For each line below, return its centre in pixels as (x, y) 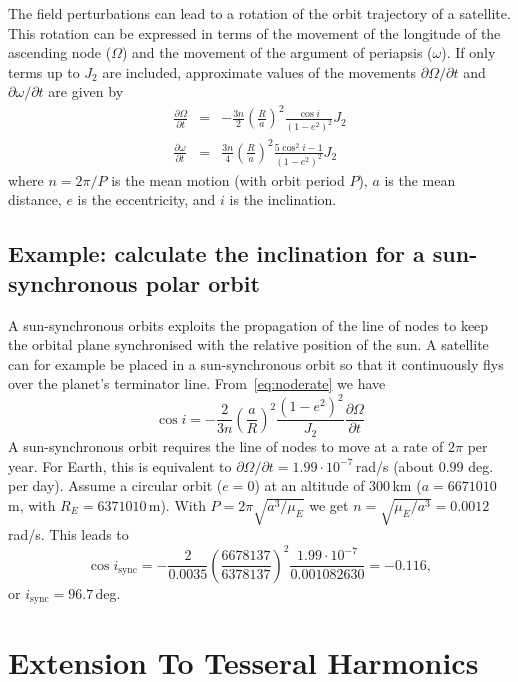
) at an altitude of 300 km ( (338, 485)
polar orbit (202, 282)
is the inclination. (283, 199)
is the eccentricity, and (146, 199)
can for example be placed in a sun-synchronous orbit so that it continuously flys (256, 363)
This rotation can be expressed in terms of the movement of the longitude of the (254, 32)
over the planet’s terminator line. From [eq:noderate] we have (197, 383)
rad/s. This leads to (68, 534)
